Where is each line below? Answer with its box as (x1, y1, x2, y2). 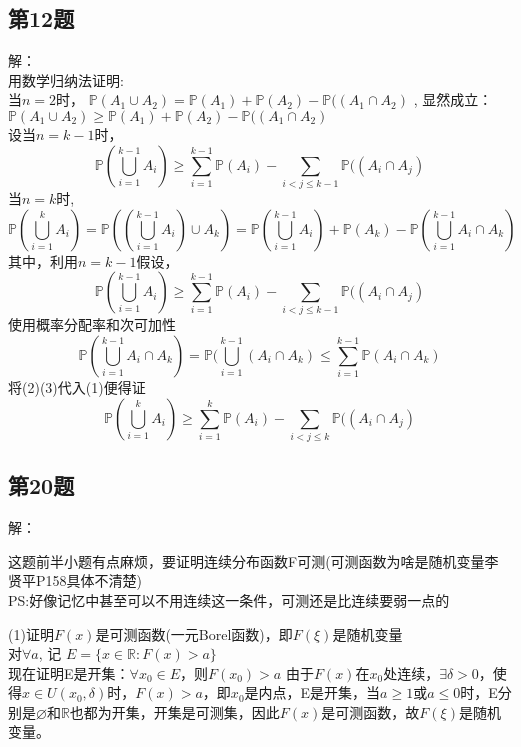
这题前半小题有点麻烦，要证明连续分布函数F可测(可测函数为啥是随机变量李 (8, 550, 499, 571)
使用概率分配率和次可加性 (8, 314, 176, 335)
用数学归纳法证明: (8, 69, 124, 90)
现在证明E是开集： (8, 662, 130, 683)
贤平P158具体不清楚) (8, 570, 142, 591)
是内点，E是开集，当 (244, 682, 381, 703)
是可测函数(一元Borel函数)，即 (95, 623, 293, 644)
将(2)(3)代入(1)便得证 (8, 377, 146, 398)
